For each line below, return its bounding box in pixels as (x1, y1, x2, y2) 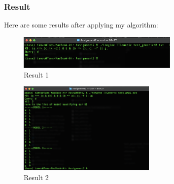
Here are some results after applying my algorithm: (4, 20, 158, 30)
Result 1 (24, 69, 49, 79)
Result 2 (24, 172, 49, 182)
